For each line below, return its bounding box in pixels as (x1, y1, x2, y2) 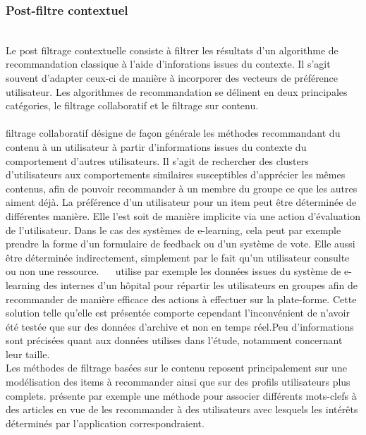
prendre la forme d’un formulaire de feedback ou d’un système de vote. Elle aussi (6, 236, 355, 251)
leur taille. (6, 346, 50, 361)
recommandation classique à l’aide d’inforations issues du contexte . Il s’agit (6, 56, 331, 71)
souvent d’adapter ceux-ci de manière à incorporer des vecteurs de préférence (6, 71, 338, 85)
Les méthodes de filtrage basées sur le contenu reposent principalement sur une (6, 360, 347, 375)
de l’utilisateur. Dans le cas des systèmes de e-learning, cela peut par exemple (6, 222, 341, 237)
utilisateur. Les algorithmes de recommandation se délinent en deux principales (6, 84, 348, 99)
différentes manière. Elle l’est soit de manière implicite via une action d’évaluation (6, 208, 360, 223)
